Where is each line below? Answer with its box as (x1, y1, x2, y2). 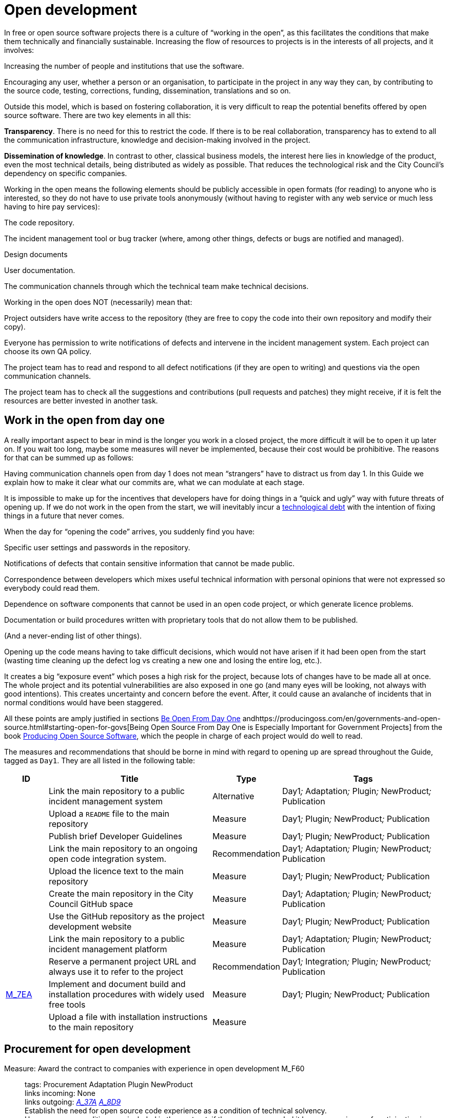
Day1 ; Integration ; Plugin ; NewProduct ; (282, 956, 431, 967)
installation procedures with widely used (48, 989, 205, 999)
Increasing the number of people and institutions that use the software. (4, 61, 244, 70)
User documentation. (4, 265, 75, 275)
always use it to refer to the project (48, 966, 183, 977)
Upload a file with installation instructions (48, 1011, 208, 1022)
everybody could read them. (4, 583, 100, 592)
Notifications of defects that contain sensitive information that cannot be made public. (4, 558, 295, 568)
